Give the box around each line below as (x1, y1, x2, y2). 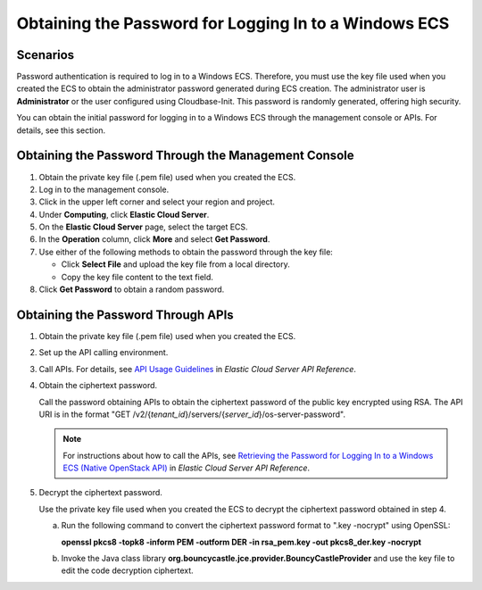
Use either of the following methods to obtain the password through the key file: (38, 246, 334, 257)
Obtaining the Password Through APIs (16, 307, 234, 322)
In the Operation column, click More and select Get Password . (38, 234, 270, 245)
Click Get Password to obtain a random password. (38, 284, 225, 295)
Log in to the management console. (38, 184, 170, 195)
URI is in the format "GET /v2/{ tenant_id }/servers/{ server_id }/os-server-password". (38, 409, 345, 420)
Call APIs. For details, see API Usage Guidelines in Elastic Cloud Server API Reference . (38, 363, 357, 374)
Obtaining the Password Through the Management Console (16, 148, 354, 163)
